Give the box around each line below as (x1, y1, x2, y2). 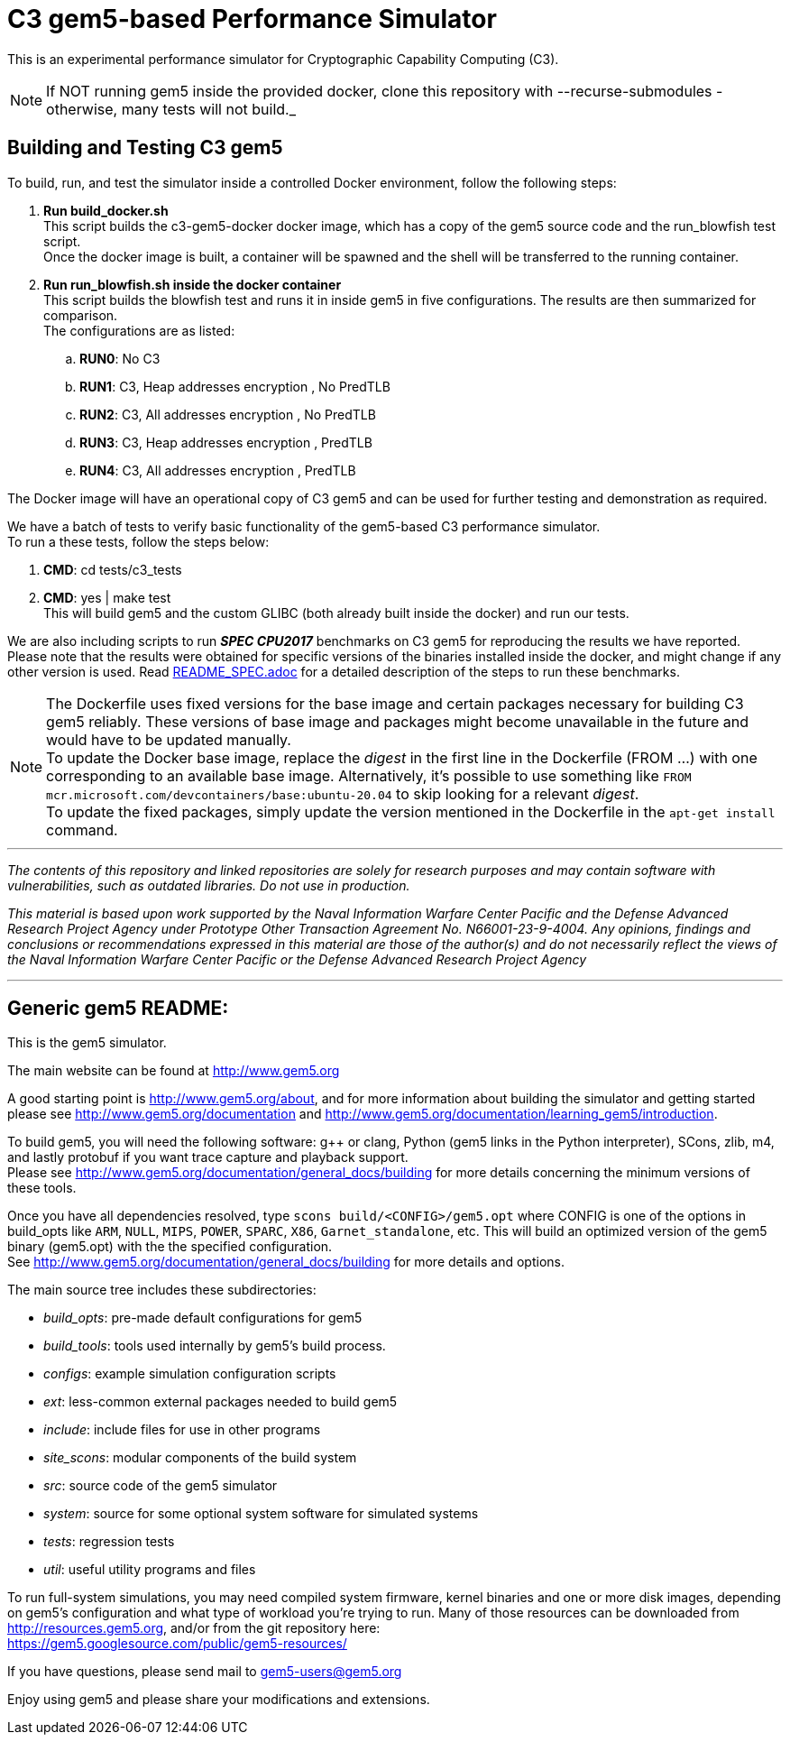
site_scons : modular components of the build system (43, 1450, 357, 1466)
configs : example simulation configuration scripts (43, 1366, 336, 1382)
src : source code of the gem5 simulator (43, 1478, 278, 1494)
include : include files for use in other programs (43, 1422, 321, 1438)
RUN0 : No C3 (79, 350, 161, 366)
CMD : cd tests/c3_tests (43, 561, 182, 577)
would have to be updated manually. (46, 730, 291, 749)
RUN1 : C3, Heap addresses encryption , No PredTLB (79, 378, 390, 394)
